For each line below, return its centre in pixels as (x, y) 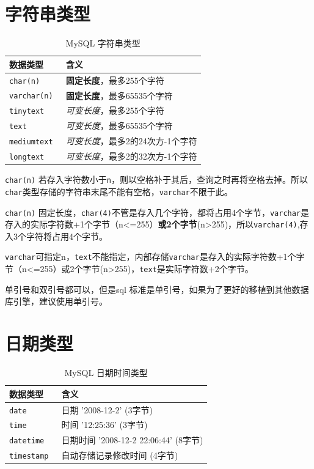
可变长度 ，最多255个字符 (115, 110)
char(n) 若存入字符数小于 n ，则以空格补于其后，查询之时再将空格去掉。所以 (156, 179)
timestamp (29, 456)
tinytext (27, 112)
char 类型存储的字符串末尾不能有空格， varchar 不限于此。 (119, 191)
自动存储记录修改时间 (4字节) (120, 455)
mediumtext (31, 142)
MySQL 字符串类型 (103, 43)
